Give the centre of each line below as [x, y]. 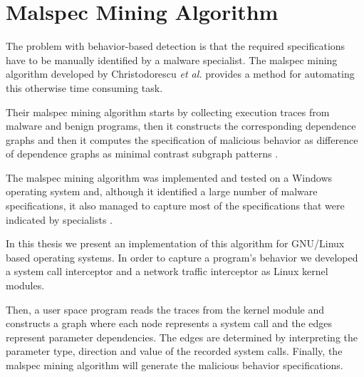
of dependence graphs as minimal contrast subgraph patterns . [142, 154]
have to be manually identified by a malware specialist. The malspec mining [172, 60]
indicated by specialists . [59, 219]
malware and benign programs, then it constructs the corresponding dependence [181, 126]
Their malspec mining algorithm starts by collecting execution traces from [168, 112]
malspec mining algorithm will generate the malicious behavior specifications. [175, 365]
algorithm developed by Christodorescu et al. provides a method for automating [180, 74]
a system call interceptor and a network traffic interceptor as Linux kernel [167, 271]
